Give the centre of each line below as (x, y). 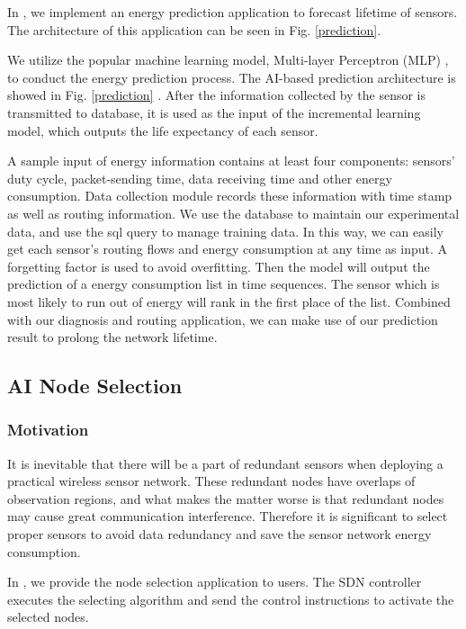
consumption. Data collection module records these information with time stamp (230, 196)
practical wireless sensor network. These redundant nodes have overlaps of (211, 481)
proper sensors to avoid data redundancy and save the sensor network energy (220, 534)
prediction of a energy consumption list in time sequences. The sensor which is (224, 284)
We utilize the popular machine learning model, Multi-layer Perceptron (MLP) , (228, 60)
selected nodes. (48, 617)
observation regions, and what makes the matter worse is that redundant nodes (226, 498)
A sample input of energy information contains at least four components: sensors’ (231, 161)
